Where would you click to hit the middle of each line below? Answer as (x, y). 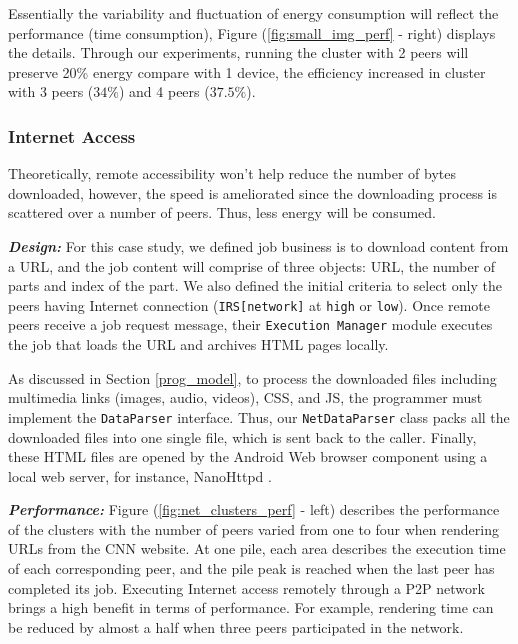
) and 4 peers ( (164, 91)
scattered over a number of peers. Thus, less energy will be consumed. (222, 212)
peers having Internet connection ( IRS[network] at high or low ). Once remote (249, 304)
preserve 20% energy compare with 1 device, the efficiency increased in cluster (247, 71)
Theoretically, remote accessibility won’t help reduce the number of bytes (232, 173)
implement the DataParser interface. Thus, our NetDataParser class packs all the (259, 416)
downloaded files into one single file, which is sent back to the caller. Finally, (242, 436)
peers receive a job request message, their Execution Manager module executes (250, 324)
